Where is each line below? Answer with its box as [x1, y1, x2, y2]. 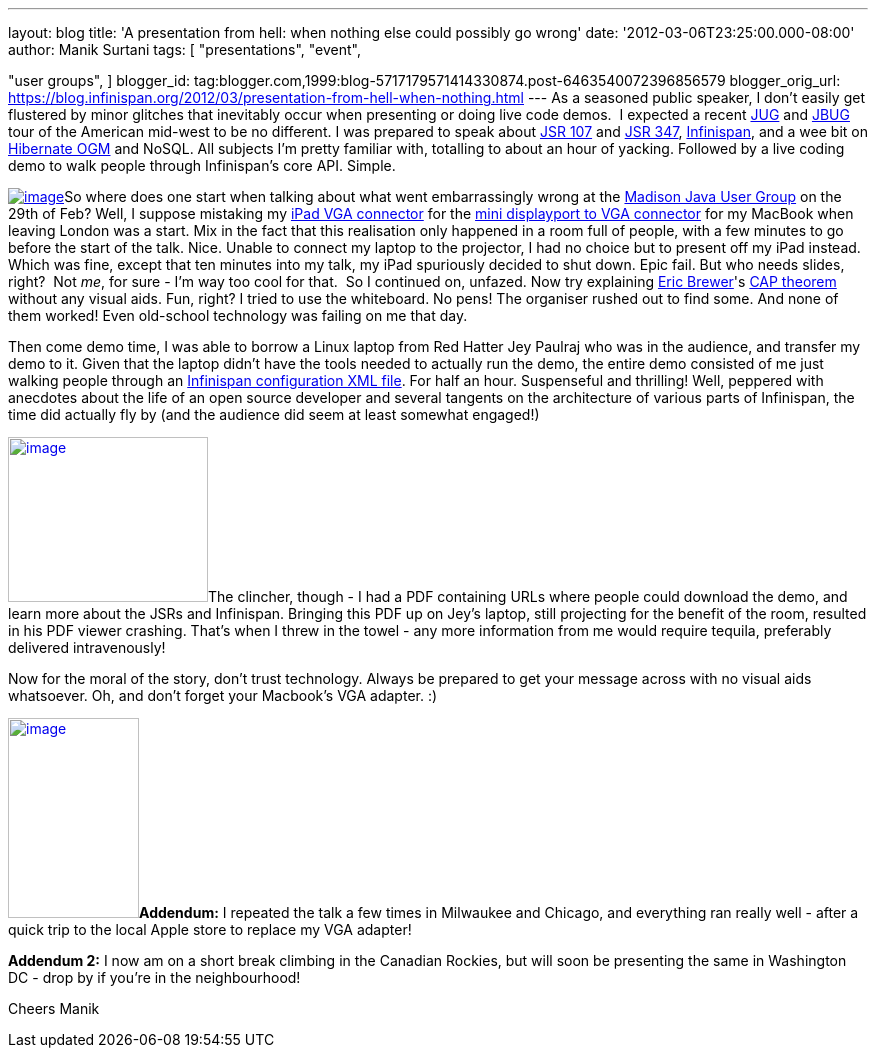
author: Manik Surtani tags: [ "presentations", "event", [8, 41, 362, 58]
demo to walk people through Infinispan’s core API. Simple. [8, 157, 396, 174]
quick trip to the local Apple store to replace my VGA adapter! [8, 921, 412, 938]
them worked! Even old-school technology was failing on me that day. [8, 307, 468, 324]
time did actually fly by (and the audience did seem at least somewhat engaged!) [8, 406, 540, 423]
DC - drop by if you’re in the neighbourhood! [8, 969, 301, 986]
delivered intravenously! [8, 639, 166, 656]
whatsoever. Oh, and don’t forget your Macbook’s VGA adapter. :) [8, 687, 438, 704]
